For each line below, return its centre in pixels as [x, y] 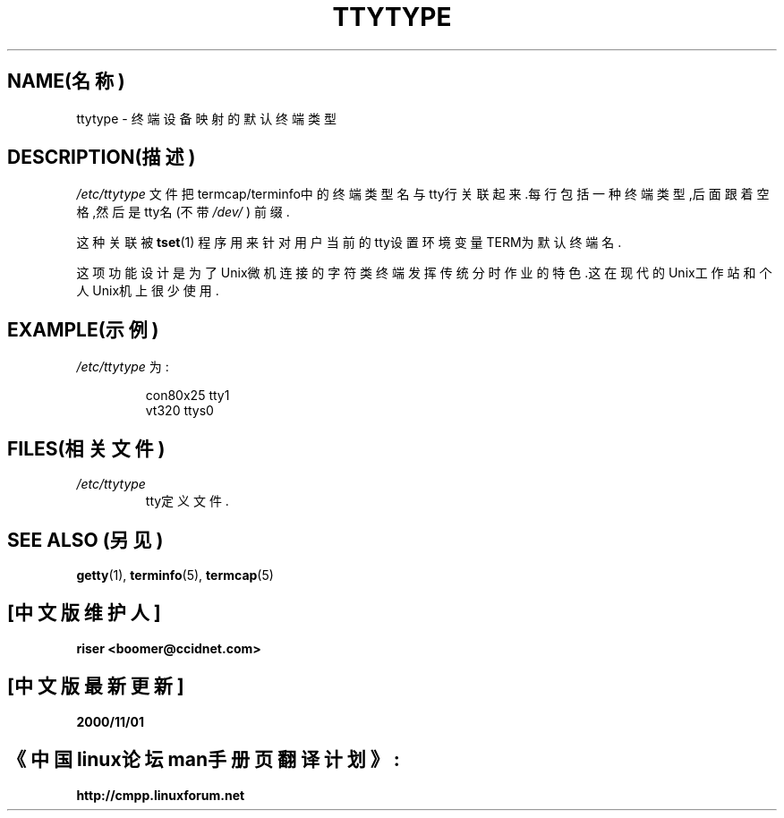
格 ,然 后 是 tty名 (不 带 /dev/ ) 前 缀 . [183, 212]
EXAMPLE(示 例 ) [83, 329]
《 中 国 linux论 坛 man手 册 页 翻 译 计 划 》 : [204, 760]
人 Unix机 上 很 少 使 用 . [148, 291]
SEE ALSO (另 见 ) [85, 540]
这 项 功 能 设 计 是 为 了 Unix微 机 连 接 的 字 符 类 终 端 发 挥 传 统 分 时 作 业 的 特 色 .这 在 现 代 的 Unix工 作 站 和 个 [424, 273]
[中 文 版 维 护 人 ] [84, 613]
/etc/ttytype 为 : [123, 367]
